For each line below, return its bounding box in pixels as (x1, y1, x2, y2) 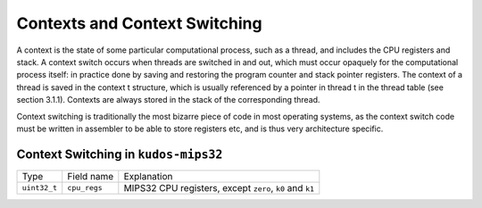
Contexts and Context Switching (16, 13, 262, 33)
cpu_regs (67, 183, 103, 193)
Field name (67, 170, 114, 182)
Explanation (123, 170, 173, 182)
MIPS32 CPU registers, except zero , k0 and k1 (123, 181, 315, 194)
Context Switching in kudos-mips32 (16, 146, 223, 162)
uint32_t (21, 183, 58, 193)
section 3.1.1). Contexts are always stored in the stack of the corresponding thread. (16, 95, 320, 105)
